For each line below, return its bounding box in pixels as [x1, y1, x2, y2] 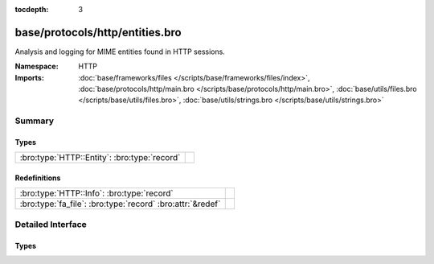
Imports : [14, 72, 44, 82]
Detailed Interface [14, 218, 88, 229]
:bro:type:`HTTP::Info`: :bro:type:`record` [19, 188, 174, 199]
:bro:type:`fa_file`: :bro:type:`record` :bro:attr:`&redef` [19, 198, 221, 209]
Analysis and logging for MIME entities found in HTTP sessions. [14, 47, 225, 56]
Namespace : [14, 61, 59, 72]
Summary [14, 115, 55, 126]
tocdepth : [14, 5, 49, 14]
